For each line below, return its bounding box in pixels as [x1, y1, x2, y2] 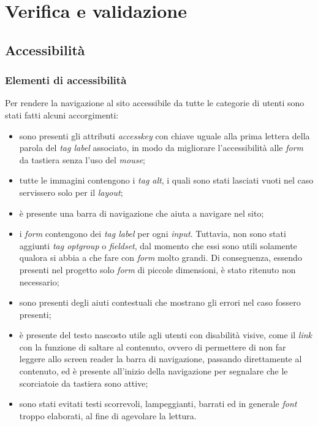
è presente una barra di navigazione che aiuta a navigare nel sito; [19, 206, 264, 219]
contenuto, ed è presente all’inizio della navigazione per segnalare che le [19, 365, 288, 378]
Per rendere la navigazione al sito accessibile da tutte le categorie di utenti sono [5, 96, 305, 109]
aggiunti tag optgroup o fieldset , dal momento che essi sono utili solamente [19, 239, 297, 252]
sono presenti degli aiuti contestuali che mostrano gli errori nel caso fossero [19, 296, 301, 309]
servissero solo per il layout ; [19, 185, 123, 198]
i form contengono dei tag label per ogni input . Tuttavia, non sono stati [19, 227, 286, 240]
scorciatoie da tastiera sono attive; [19, 376, 148, 389]
